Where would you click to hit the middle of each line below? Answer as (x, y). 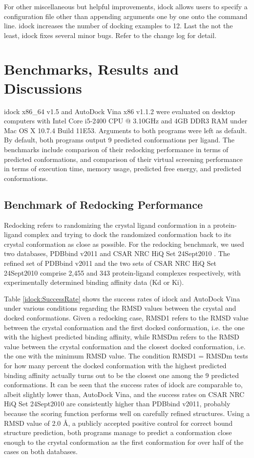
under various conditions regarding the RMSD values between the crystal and (120, 308)
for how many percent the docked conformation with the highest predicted (115, 365)
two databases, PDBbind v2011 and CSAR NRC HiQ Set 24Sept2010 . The (117, 253)
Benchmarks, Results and (91, 69)
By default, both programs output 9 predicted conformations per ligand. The (119, 140)
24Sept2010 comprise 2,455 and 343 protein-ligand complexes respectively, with (122, 272)
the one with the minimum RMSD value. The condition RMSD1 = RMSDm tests (126, 356)
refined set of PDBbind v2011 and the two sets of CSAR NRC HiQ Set (110, 263)
